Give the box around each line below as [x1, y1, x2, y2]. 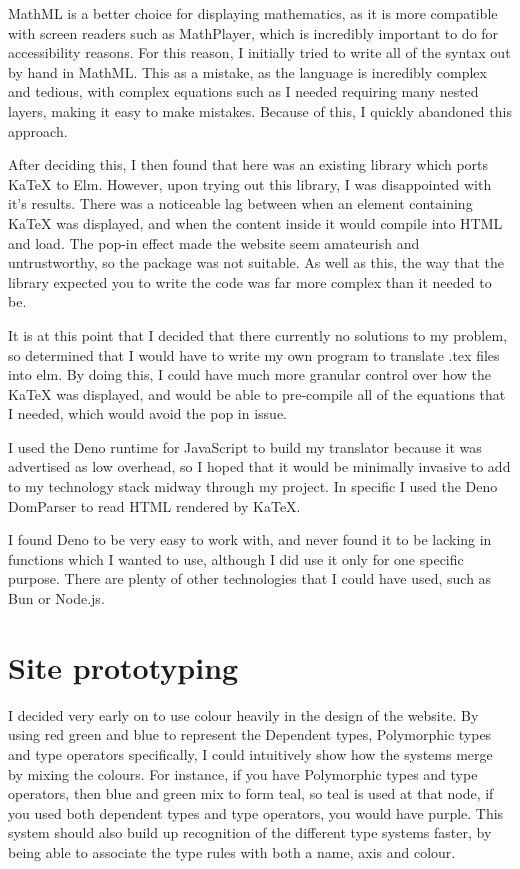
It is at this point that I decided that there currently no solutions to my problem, [8, 324, 508, 345]
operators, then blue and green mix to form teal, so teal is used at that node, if [8, 783, 494, 804]
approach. [8, 120, 68, 141]
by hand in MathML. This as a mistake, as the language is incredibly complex [8, 61, 487, 82]
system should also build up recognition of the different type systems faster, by [8, 822, 492, 843]
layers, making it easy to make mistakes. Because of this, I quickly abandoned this [8, 100, 512, 121]
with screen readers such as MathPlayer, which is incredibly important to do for [8, 22, 499, 43]
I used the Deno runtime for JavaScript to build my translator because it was [8, 436, 482, 457]
